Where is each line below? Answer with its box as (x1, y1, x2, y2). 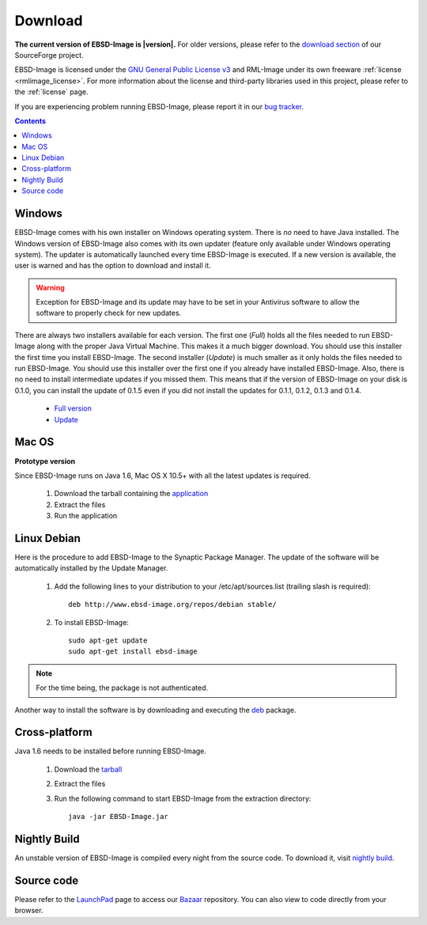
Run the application (54, 511, 118, 521)
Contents (14, 116, 47, 126)
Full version (54, 404, 93, 413)
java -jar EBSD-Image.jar (68, 812, 169, 821)
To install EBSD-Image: (54, 617, 130, 627)
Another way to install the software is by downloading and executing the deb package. (14, 705, 297, 715)
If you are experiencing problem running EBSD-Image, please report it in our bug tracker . (14, 101, 304, 111)
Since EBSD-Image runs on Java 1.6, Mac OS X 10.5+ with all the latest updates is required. (14, 471, 312, 480)
